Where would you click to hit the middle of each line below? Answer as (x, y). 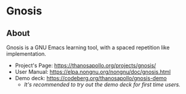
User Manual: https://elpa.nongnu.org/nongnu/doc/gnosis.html (93, 72)
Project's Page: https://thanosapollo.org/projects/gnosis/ (85, 65)
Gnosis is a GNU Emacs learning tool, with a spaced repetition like (88, 47)
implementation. (26, 54)
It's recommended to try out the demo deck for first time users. (102, 84)
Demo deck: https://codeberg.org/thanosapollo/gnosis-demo (91, 78)
